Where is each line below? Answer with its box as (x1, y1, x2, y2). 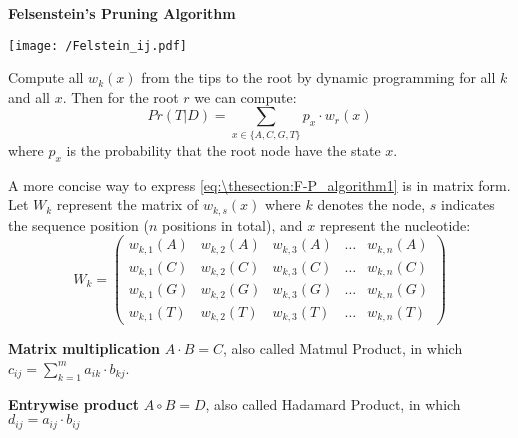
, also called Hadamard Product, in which (205, 393, 461, 414)
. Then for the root (62, 86, 179, 107)
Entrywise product (8, 393, 140, 414)
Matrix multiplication (8, 338, 161, 359)
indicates (441, 194, 495, 215)
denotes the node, (317, 194, 426, 215)
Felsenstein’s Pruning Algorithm (8, 3, 236, 23)
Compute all (8, 67, 84, 88)
